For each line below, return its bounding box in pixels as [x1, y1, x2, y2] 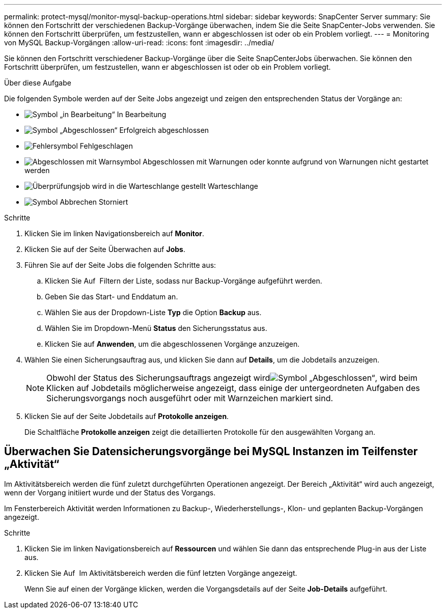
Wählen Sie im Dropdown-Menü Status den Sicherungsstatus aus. [45, 324, 267, 332]
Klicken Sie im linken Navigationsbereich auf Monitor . [24, 229, 204, 238]
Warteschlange [207, 182, 258, 190]
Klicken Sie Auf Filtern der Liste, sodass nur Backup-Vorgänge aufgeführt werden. [45, 276, 322, 285]
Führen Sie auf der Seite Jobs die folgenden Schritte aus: [24, 261, 216, 269]
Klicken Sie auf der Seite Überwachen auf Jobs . [24, 245, 185, 254]
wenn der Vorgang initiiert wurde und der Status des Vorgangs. [4, 488, 216, 497]
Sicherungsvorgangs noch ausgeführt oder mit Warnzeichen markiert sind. [46, 393, 333, 403]
